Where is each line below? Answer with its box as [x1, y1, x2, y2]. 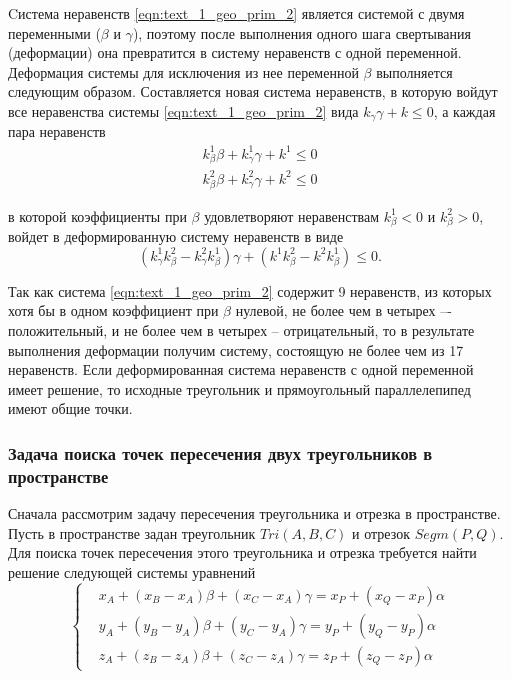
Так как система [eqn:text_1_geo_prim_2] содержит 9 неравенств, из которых [8, 280, 492, 301]
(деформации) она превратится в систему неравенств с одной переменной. [8, 42, 462, 63]
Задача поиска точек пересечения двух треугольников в [8, 440, 433, 465]
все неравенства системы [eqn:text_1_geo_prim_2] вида [8, 100, 359, 121]
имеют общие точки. [8, 398, 133, 419]
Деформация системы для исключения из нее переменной [8, 61, 359, 82]
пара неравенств [8, 121, 106, 142]
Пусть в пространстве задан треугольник [8, 522, 256, 543]
